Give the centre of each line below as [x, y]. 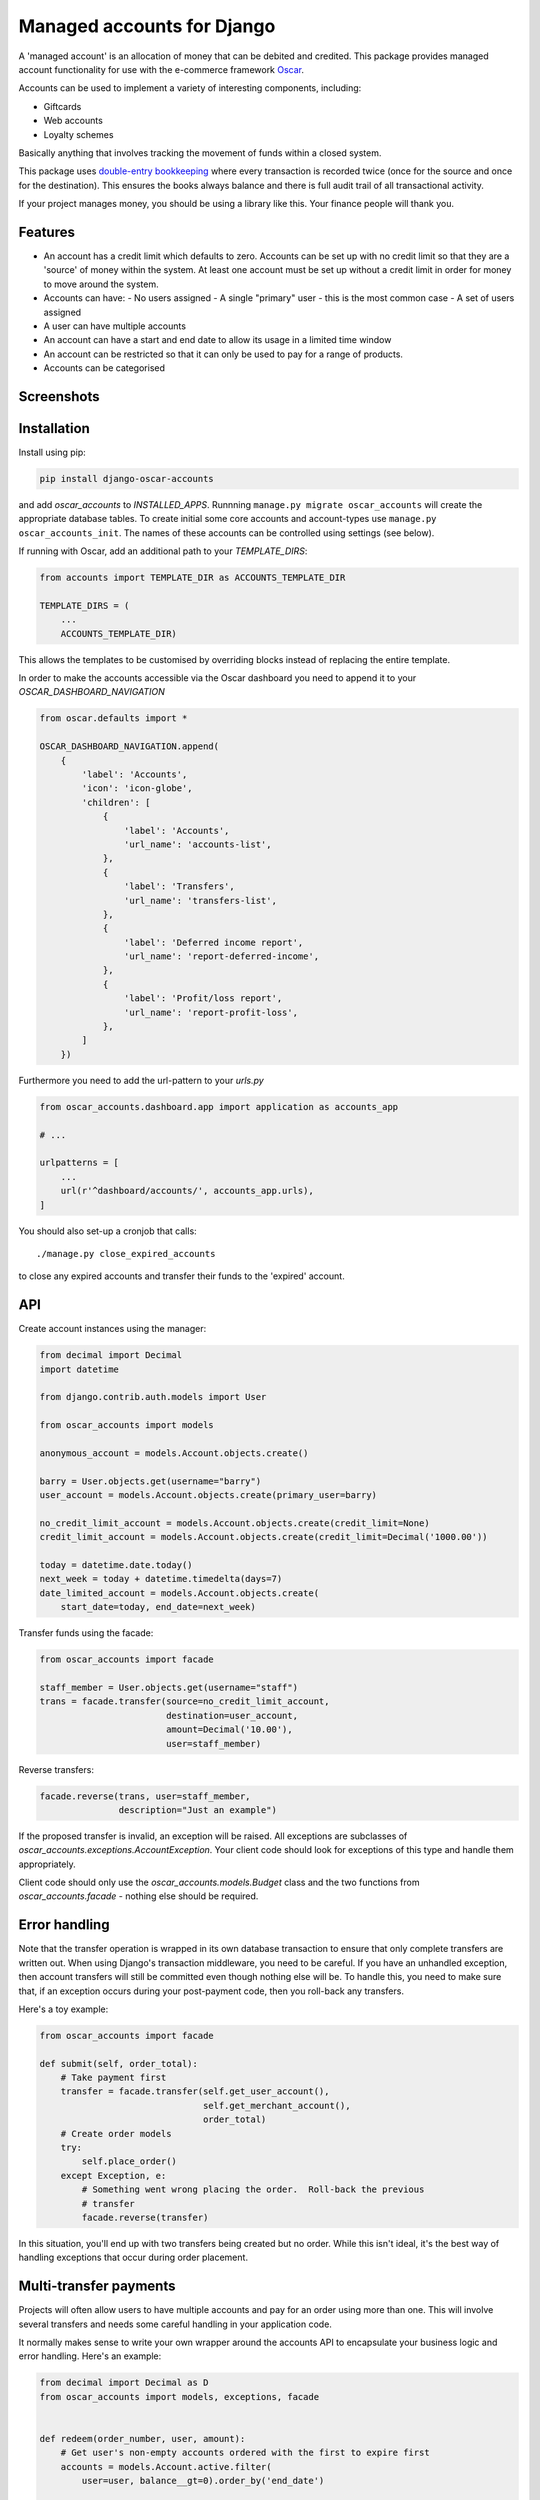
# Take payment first [113, 2078]
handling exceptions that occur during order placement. [133, 2257]
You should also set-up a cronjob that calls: [107, 1231]
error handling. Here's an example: [90, 2356]
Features [46, 231]
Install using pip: [52, 452]
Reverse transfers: [56, 1769]
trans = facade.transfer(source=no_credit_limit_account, [184, 1701]
